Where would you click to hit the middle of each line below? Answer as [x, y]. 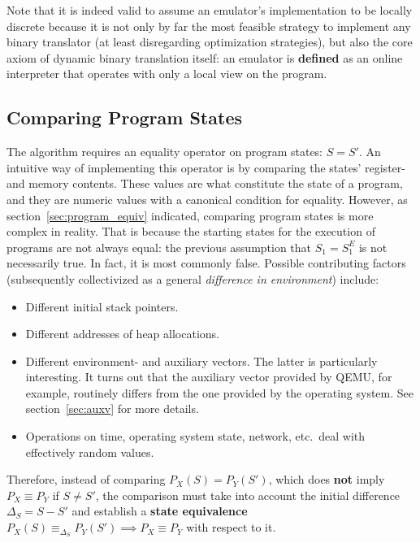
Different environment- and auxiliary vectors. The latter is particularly [201, 361]
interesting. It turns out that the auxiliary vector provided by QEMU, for [209, 377]
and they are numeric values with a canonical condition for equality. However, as [207, 199]
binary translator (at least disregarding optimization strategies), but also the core [210, 42]
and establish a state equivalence [160, 511]
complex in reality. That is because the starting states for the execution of [191, 231]
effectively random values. [90, 452]
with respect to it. [231, 527]
